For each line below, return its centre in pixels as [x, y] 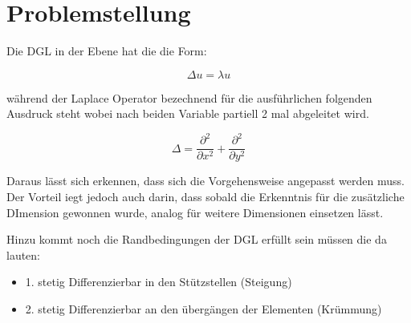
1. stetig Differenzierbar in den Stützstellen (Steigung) [159, 282]
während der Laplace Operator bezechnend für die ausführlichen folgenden [189, 97]
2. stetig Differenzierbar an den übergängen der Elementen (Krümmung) [203, 309]
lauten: [24, 254]
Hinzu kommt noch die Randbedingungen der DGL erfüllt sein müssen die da [197, 239]
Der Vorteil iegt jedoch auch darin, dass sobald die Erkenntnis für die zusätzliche [205, 197]
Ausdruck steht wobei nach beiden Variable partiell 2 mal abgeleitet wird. [188, 113]
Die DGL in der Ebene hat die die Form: [107, 51]
